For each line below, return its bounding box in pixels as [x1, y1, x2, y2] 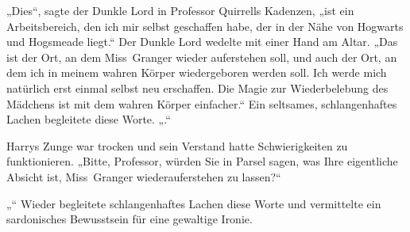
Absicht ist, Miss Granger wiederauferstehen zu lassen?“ [6, 168, 281, 184]
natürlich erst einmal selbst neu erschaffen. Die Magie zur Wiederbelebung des [6, 79, 389, 96]
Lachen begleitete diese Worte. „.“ [6, 111, 171, 127]
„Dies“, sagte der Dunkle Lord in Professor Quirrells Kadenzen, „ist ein [6, 2, 354, 18]
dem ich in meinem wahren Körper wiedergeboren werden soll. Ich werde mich [6, 64, 387, 81]
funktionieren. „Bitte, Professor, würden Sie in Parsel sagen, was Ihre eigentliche [6, 153, 398, 169]
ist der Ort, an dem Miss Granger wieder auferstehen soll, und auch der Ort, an [6, 48, 397, 65]
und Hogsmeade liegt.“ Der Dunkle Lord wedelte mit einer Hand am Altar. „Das [6, 33, 398, 50]
